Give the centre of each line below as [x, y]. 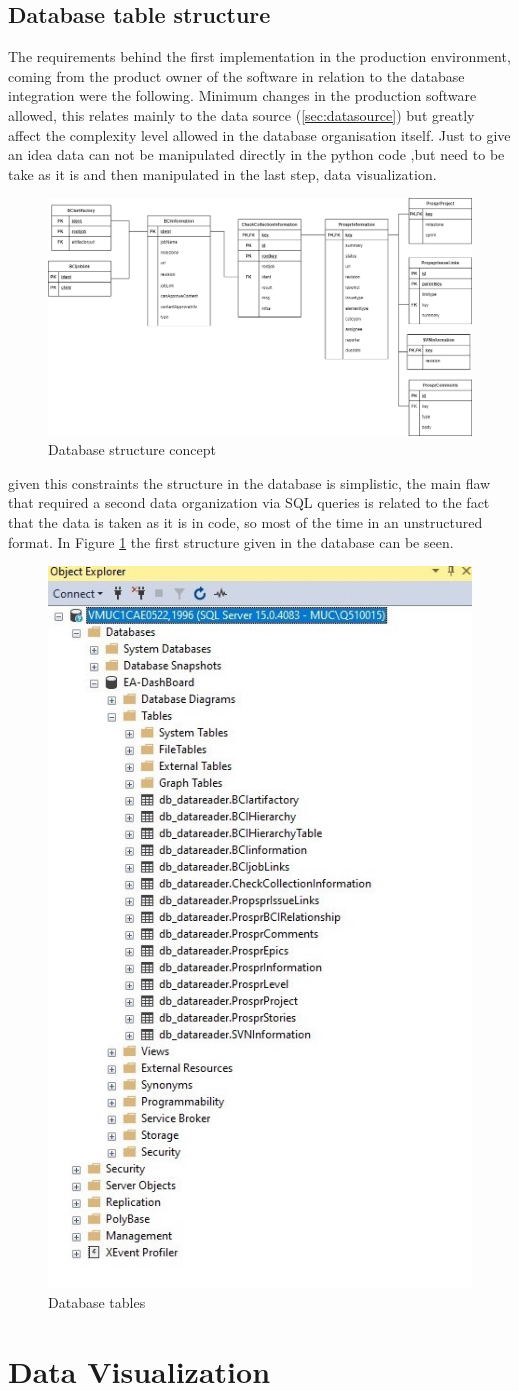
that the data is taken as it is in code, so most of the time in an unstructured [245, 521]
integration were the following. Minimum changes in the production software [242, 95]
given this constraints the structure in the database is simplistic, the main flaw [249, 482]
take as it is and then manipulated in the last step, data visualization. [222, 173]
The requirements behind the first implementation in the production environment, [259, 56]
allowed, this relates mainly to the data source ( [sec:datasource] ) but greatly [241, 114]
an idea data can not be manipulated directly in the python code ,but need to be [256, 154]
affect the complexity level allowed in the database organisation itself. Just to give [259, 134]
